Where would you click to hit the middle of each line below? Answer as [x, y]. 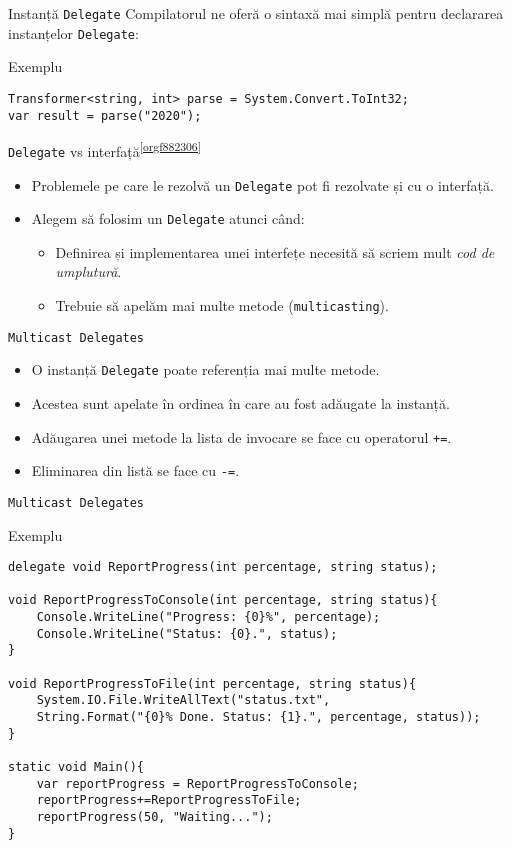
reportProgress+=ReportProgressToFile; [169, 800]
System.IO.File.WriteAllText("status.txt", [183, 700]
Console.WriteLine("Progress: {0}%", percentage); [208, 617]
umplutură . [88, 271]
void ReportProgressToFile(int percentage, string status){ [212, 683]
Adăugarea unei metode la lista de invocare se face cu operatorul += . [241, 436]
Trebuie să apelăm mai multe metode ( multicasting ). [222, 305]
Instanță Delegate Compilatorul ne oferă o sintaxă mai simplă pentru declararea [256, 13]
